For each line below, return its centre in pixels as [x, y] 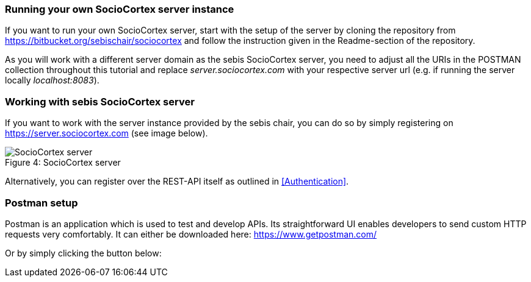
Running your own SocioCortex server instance [120, 9]
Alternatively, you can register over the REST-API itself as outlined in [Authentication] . [177, 182]
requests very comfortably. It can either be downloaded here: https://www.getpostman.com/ [191, 234]
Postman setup [42, 203]
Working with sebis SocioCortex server [100, 101]
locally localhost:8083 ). [52, 80]
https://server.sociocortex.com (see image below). [107, 133]
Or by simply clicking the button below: [83, 253]
